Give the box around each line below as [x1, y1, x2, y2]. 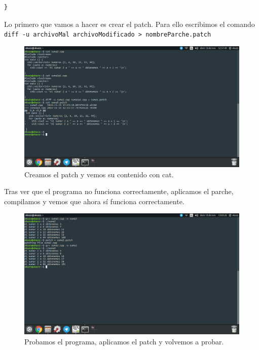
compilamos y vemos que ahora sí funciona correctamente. [4, 196, 184, 206]
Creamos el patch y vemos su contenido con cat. [24, 169, 174, 179]
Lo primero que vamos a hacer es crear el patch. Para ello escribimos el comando [4, 18, 255, 29]
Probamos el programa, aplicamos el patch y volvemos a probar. [24, 336, 224, 346]
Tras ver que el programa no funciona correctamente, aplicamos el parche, [4, 186, 234, 197]
